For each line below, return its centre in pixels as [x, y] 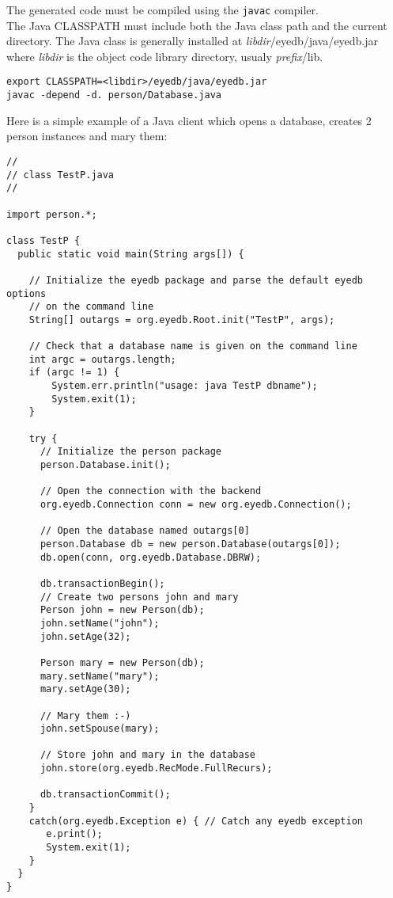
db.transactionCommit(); [105, 795]
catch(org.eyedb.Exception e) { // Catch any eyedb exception [196, 821]
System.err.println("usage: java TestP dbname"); [185, 386]
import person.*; [52, 214]
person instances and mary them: [87, 136]
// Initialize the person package [131, 452]
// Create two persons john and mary [139, 597]
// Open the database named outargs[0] [145, 531]
